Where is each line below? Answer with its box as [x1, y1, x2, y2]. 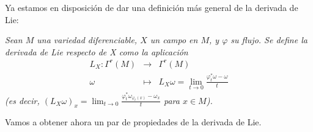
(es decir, [5, 94, 40, 106]
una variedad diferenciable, [37, 33, 138, 46]
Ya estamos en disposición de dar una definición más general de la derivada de [5, 1, 298, 13]
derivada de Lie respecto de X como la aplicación [5, 45, 188, 58]
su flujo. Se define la [230, 33, 307, 46]
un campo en [150, 33, 198, 46]
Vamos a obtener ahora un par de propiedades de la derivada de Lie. [5, 116, 262, 128]
